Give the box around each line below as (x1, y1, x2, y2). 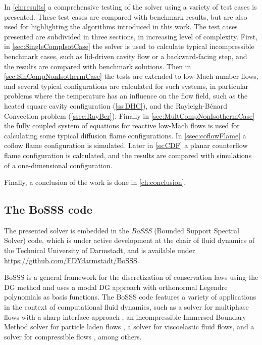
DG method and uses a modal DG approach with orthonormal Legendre (4, 281, 228, 292)
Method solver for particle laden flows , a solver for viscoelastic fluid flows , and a (4, 321, 254, 332)
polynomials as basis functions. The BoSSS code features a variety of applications (4, 291, 256, 302)
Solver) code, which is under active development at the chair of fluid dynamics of (4, 235, 255, 245)
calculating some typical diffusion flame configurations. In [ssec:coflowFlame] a (4, 130, 246, 140)
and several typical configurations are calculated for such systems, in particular (4, 80, 249, 91)
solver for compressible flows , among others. (4, 331, 142, 341)
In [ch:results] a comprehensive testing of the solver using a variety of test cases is (4, 2, 257, 12)
